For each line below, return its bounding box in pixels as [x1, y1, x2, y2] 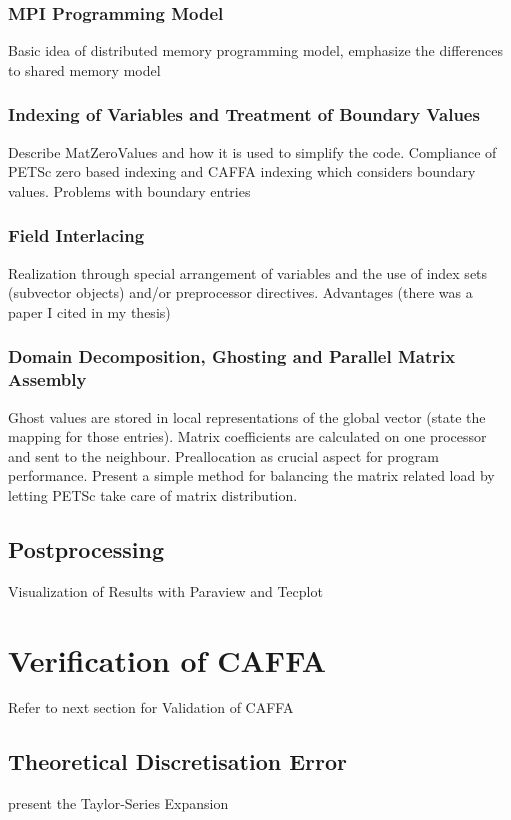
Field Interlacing [8, 223, 145, 248]
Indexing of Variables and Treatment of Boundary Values [8, 102, 480, 127]
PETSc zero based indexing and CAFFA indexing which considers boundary [8, 161, 476, 182]
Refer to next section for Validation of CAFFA [8, 697, 294, 718]
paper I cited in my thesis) [8, 301, 171, 322]
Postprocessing [8, 533, 165, 564]
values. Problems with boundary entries [8, 180, 251, 201]
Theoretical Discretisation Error [8, 746, 347, 777]
